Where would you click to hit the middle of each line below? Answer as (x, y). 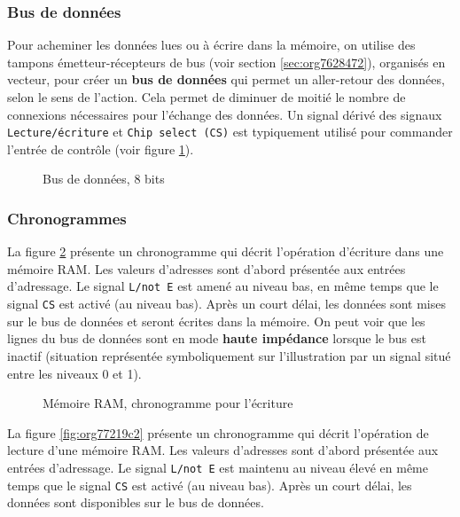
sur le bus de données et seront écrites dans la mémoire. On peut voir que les (216, 321)
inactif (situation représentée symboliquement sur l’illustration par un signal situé (229, 355)
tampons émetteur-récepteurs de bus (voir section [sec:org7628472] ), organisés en (226, 62)
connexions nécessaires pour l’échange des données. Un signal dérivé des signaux (225, 114)
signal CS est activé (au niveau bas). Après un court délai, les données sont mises (226, 304)
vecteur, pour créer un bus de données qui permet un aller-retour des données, (226, 79)
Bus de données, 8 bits (104, 179)
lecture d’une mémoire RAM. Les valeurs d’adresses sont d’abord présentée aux (223, 450)
